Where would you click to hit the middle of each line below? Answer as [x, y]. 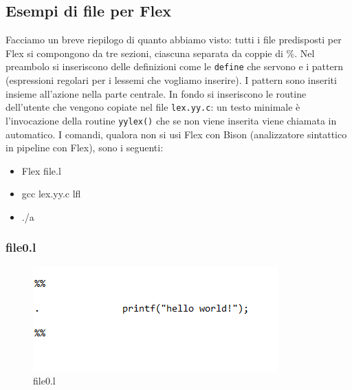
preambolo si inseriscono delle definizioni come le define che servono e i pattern [174, 66]
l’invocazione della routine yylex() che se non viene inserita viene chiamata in [171, 120]
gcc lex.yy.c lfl [51, 194]
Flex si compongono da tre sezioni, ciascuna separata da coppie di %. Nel [160, 53]
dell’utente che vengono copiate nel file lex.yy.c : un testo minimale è [153, 107]
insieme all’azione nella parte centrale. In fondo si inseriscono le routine [156, 93]
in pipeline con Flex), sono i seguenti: [85, 148]
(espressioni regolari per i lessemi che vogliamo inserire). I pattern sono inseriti [171, 80]
